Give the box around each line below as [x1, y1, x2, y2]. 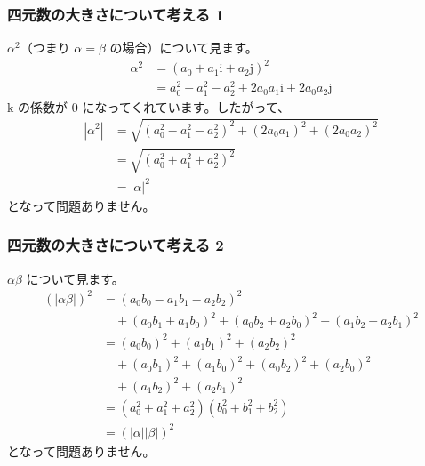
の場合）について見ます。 [109, 38, 258, 57]
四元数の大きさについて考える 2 [7, 234, 224, 256]
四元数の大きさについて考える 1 [7, 3, 224, 25]
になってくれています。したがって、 [82, 97, 291, 116]
